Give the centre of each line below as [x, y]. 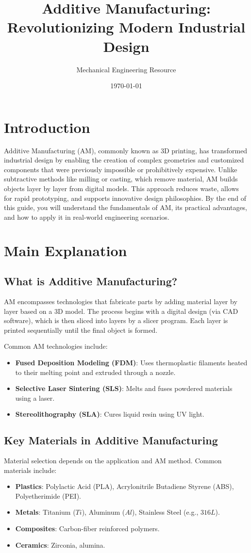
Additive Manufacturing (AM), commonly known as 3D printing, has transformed [126, 150]
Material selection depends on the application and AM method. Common [113, 461]
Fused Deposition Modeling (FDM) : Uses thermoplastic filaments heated [131, 362]
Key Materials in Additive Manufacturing [111, 440]
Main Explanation [66, 250]
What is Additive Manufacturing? [91, 281]
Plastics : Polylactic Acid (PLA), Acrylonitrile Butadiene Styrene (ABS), [125, 486]
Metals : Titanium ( [45, 512]
